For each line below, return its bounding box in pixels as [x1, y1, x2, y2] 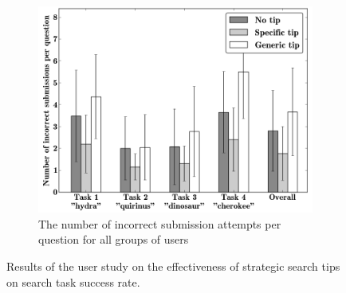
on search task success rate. [6, 273, 140, 290]
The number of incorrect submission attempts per [38, 215, 281, 232]
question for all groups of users [38, 231, 189, 248]
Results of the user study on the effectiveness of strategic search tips [6, 258, 340, 275]
